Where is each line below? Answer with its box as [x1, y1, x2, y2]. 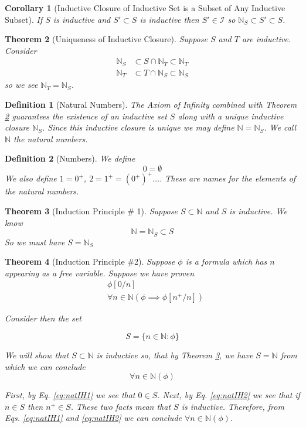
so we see [5, 78, 38, 91]
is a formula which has [185, 255, 267, 268]
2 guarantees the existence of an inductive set [5, 109, 167, 122]
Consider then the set [5, 312, 81, 324]
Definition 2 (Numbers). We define [5, 152, 135, 165]
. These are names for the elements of [159, 172, 296, 184]
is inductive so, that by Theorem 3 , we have [96, 349, 253, 361]
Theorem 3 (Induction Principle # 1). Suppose [5, 205, 178, 217]
